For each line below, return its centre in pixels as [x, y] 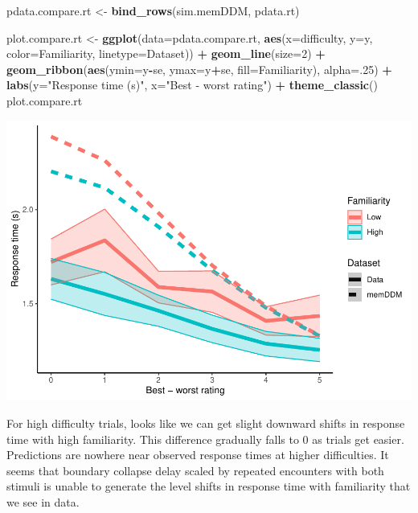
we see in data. [43, 502]
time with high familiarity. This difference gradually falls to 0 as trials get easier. [205, 439]
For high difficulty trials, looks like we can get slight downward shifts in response [206, 423]
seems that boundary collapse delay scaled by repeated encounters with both [195, 470]
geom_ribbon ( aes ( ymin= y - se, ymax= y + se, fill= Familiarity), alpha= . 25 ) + [199, 69]
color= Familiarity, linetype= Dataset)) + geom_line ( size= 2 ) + [166, 53]
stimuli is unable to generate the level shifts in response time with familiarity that [209, 486]
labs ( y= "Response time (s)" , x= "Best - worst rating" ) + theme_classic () [192, 85]
